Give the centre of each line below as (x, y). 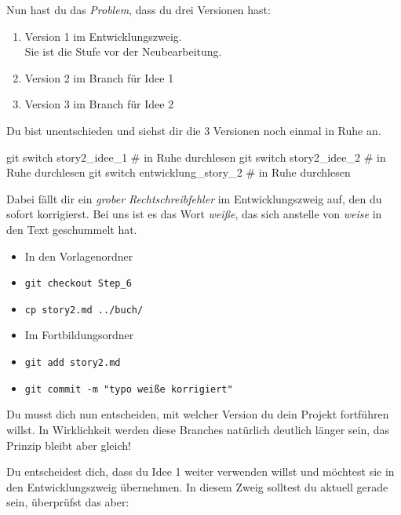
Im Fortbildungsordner (79, 335)
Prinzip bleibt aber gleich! (69, 445)
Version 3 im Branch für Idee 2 (99, 104)
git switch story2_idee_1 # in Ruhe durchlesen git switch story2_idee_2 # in (196, 157)
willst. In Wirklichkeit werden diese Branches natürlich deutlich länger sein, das (198, 429)
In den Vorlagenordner (79, 256)
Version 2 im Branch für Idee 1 (99, 77)
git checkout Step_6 (78, 284)
